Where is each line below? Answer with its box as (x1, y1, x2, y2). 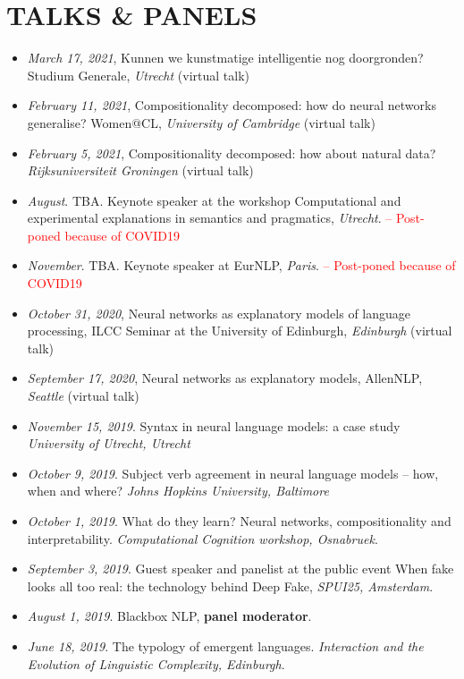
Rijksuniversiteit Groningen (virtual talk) (27, 161, 254, 180)
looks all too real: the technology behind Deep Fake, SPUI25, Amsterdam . (27, 576, 434, 595)
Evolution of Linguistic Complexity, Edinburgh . (27, 654, 285, 673)
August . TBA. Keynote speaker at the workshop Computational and (27, 191, 401, 209)
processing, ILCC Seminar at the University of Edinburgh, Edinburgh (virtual (27, 321, 452, 340)
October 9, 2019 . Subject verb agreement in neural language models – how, (27, 463, 439, 482)
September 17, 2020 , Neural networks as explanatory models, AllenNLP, (27, 369, 423, 387)
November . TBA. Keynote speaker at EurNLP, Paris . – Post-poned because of (27, 256, 456, 275)
